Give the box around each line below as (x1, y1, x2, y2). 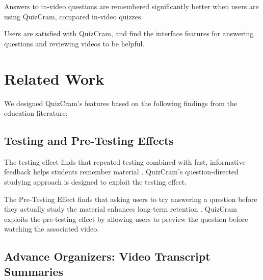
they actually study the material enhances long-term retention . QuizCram (4, 203, 237, 214)
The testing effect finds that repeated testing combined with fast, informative (4, 156, 246, 167)
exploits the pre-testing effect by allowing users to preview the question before (4, 213, 248, 224)
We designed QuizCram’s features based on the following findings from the (4, 97, 238, 108)
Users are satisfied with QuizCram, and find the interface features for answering (4, 28, 254, 39)
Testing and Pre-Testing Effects (4, 133, 174, 148)
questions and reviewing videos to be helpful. (4, 38, 145, 48)
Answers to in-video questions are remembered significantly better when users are (4, 1, 259, 11)
